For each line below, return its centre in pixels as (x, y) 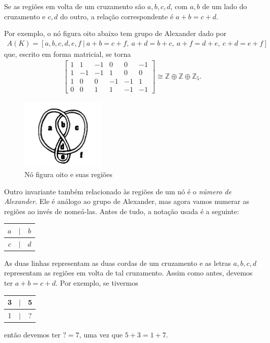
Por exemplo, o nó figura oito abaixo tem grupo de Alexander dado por (115, 33)
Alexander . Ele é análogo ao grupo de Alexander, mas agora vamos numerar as (127, 201)
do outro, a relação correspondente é (117, 16)
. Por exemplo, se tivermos (97, 283)
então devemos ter (32, 335)
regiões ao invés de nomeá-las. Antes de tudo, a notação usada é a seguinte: (122, 211)
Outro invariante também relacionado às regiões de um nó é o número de (118, 191)
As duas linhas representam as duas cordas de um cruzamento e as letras (118, 263)
